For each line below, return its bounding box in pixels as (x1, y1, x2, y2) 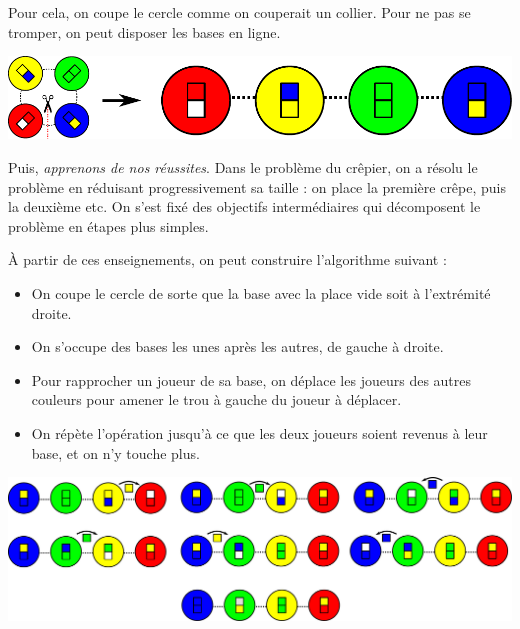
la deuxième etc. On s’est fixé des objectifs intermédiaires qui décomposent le (8, 196, 481, 217)
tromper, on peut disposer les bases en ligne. (8, 21, 281, 42)
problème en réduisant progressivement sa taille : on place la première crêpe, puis (8, 176, 507, 197)
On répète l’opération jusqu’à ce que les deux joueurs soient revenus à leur (31, 422, 488, 443)
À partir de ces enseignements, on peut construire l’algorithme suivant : (8, 249, 447, 270)
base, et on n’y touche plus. (31, 442, 200, 463)
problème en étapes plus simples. (8, 215, 209, 236)
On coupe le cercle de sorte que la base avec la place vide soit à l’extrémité (31, 282, 491, 303)
